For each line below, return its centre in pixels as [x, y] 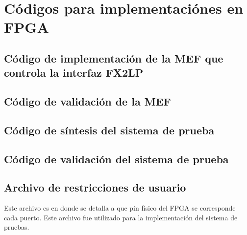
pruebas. [17, 227]
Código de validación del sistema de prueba [116, 159]
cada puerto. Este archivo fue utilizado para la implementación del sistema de [121, 217]
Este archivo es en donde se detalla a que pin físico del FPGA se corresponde [120, 208]
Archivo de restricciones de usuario [95, 187]
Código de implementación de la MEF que [114, 58]
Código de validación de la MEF [87, 101]
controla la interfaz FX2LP [74, 73]
